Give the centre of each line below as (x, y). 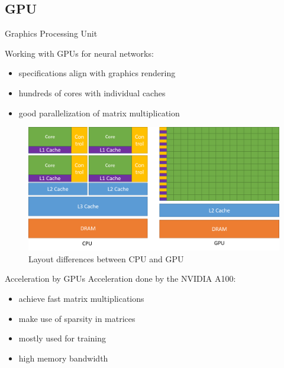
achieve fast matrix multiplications (81, 299)
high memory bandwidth (63, 358)
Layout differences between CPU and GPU (106, 258)
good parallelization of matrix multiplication (99, 113)
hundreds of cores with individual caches (92, 92)
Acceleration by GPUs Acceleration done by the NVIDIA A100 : (120, 279)
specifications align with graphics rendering (97, 73)
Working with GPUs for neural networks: (79, 53)
